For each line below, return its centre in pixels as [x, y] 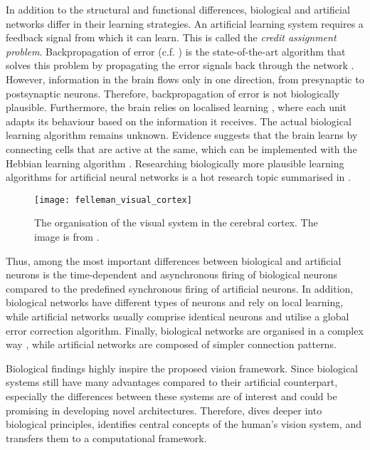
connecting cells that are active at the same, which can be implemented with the [181, 148]
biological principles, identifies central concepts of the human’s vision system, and [184, 424]
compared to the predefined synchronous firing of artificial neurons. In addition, [180, 288]
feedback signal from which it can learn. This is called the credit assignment [171, 37]
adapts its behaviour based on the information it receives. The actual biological [179, 121]
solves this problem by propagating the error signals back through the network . [180, 65]
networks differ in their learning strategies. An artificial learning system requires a [185, 23]
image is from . [67, 236]
